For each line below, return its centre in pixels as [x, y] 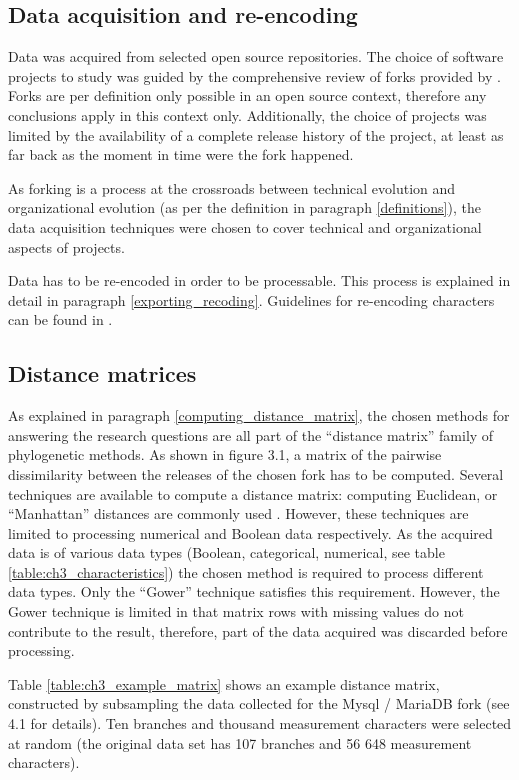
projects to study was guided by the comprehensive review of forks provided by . [254, 75]
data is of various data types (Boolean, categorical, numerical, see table [226, 552]
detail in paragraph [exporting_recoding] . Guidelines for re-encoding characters [251, 299]
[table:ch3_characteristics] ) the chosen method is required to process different [246, 571]
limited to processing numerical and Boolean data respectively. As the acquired [250, 532]
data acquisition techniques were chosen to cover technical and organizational [245, 226]
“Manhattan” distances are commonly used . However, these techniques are [238, 513]
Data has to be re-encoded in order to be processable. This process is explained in [259, 280]
